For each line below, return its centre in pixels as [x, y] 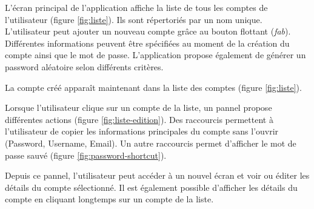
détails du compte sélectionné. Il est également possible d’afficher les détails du [151, 187]
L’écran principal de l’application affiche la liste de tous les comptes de [136, 7]
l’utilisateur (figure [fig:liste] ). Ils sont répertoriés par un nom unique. [134, 19]
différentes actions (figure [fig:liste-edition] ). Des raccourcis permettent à [139, 119]
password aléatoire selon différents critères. [84, 66]
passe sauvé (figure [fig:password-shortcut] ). [86, 155]
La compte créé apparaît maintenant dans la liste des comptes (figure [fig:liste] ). [153, 87]
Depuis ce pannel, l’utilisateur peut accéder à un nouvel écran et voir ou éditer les [157, 175]
